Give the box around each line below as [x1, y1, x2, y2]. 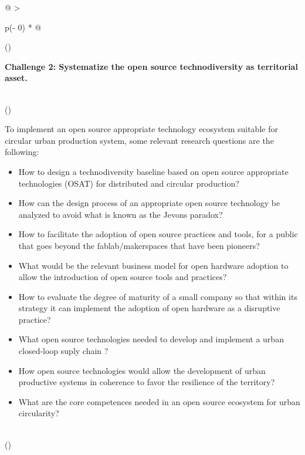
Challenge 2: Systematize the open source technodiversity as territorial [5, 60, 298, 72]
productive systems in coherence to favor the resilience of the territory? [18, 376, 275, 388]
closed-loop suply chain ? [18, 345, 109, 357]
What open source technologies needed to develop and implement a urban [18, 333, 284, 345]
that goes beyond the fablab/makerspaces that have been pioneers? [18, 239, 260, 251]
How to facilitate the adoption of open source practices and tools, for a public [18, 228, 298, 240]
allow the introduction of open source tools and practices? [18, 271, 227, 283]
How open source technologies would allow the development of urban [18, 364, 266, 376]
